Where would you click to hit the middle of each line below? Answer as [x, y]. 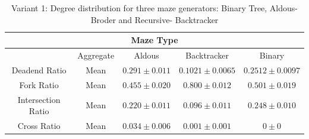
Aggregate [96, 55]
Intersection [39, 99]
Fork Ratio [39, 84]
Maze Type [154, 40]
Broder [103, 19]
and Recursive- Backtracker [168, 19]
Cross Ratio [39, 125]
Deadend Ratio [39, 69]
